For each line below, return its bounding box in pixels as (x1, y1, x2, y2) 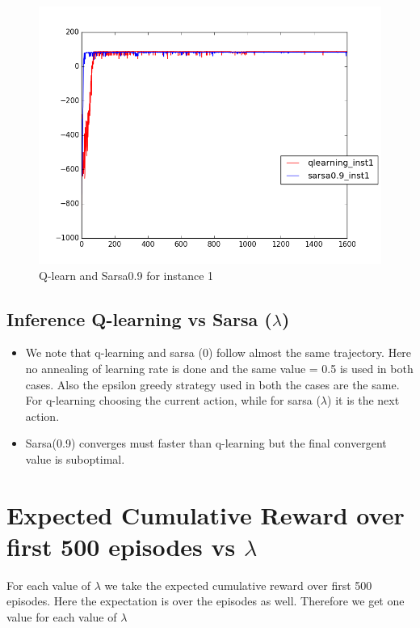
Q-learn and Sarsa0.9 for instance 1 (39, 266, 214, 283)
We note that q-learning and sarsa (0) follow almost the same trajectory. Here (25, 344, 412, 361)
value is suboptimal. (25, 450, 125, 467)
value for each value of (6, 609, 117, 626)
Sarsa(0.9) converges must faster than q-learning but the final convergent (25, 435, 387, 452)
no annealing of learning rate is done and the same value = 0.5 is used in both (25, 359, 414, 376)
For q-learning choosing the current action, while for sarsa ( (25, 392, 321, 409)
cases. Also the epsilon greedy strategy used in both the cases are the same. (25, 376, 400, 392)
